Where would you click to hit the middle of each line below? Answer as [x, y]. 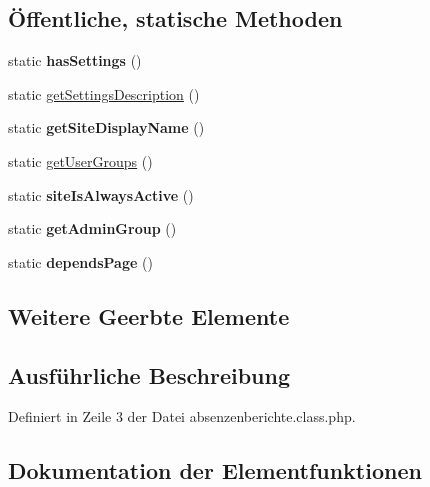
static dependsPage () [80, 261]
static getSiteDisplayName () [106, 127]
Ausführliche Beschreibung [149, 374]
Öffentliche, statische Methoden [175, 18]
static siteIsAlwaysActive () [101, 194]
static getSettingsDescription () [104, 93]
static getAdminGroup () [92, 228]
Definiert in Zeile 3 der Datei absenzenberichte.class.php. [182, 416]
